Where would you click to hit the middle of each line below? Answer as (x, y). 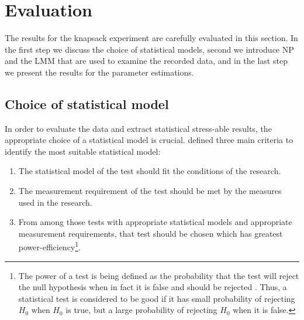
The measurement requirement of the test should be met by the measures (150, 191)
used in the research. (55, 202)
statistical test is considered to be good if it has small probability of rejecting (157, 298)
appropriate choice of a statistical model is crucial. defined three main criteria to (149, 140)
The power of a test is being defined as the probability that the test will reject (159, 275)
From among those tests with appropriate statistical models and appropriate (155, 222)
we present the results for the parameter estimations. (99, 72)
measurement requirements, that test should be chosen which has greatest (151, 233)
